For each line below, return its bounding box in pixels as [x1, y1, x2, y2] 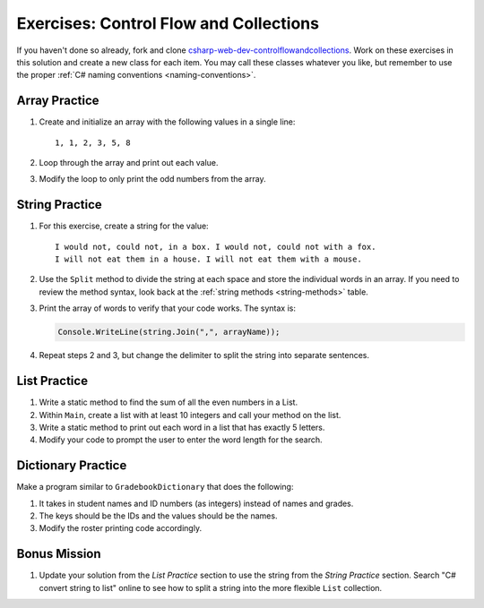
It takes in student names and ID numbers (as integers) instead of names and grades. [39, 498, 354, 509]
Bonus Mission [16, 546, 102, 561]
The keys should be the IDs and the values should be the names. [39, 510, 278, 521]
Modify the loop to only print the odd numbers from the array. [39, 174, 266, 184]
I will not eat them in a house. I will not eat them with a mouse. [55, 254, 362, 264]
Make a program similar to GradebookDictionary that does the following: [16, 482, 294, 492]
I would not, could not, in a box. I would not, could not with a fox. [55, 242, 376, 252]
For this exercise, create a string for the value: [39, 220, 210, 232]
